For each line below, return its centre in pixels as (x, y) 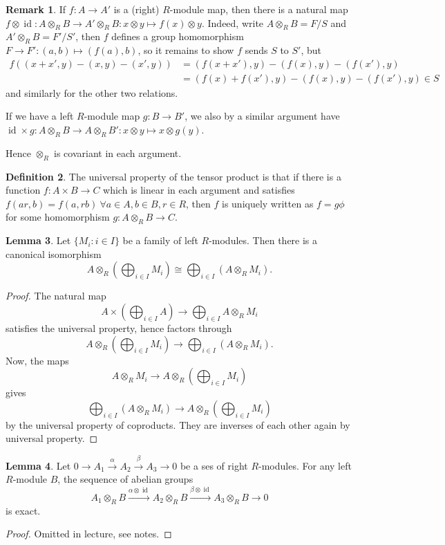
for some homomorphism (58, 217)
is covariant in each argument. (118, 153)
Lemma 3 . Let (38, 240)
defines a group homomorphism (178, 36)
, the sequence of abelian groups (125, 479)
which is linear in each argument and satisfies (199, 190)
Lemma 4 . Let (38, 465)
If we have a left (40, 116)
